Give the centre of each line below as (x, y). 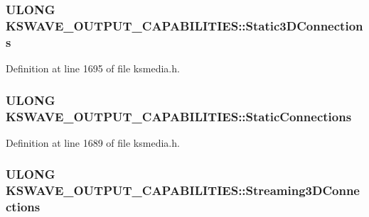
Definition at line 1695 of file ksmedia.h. (93, 68)
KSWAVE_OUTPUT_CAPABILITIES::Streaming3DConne (183, 190)
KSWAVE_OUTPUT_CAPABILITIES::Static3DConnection (184, 25)
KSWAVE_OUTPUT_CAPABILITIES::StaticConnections (179, 116)
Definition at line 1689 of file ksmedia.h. (93, 142)
